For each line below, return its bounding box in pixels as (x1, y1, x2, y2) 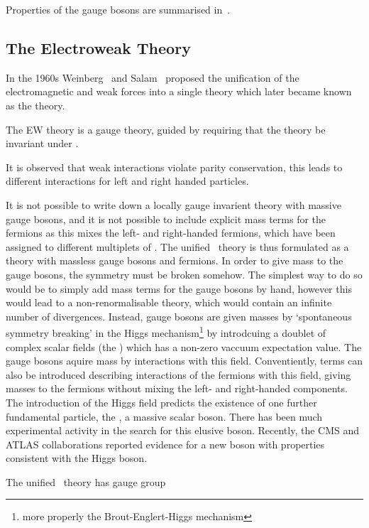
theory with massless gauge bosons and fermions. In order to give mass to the (6, 253, 343, 268)
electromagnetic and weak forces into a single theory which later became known (6, 84, 352, 99)
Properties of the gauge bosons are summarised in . (6, 2, 231, 16)
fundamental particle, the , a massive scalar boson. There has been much (6, 409, 323, 424)
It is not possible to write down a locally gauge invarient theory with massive (6, 197, 341, 212)
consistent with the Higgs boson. (6, 451, 148, 465)
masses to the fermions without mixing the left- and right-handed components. (6, 381, 348, 396)
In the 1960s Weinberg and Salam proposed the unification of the (6, 70, 299, 85)
